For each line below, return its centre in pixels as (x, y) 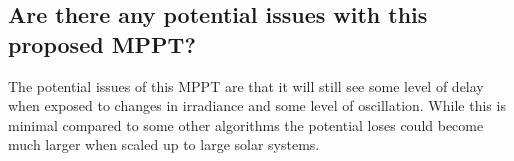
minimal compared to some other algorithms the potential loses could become (246, 124)
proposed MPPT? (102, 43)
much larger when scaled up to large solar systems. (164, 144)
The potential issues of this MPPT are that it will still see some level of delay (246, 85)
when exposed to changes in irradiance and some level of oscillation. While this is (257, 105)
